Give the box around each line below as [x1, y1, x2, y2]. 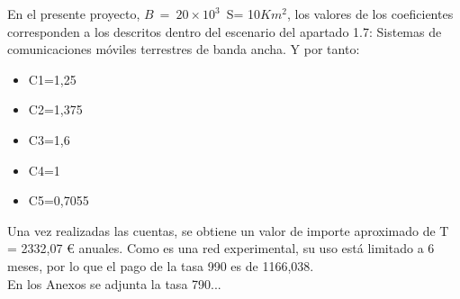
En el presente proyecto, [7, 5, 140, 23]
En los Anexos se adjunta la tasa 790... [7, 274, 221, 293]
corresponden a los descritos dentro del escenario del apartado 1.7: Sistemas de [7, 22, 442, 41]
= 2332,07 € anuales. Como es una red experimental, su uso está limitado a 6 [7, 239, 435, 258]
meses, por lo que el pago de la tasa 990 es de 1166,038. [7, 256, 314, 275]
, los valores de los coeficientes [286, 5, 454, 23]
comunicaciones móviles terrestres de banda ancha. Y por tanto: [7, 40, 360, 59]
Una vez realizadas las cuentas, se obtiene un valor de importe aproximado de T [7, 221, 449, 240]
